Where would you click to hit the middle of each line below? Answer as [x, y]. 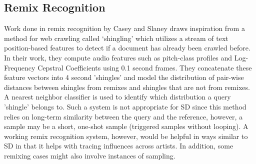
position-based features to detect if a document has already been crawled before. [127, 48]
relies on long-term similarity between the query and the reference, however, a [123, 116]
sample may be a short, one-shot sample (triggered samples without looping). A [126, 126]
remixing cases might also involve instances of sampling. [90, 155]
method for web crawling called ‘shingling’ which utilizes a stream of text [116, 38]
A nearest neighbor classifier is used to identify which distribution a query [117, 97]
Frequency [20, 67]
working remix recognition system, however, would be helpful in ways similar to [126, 136]
